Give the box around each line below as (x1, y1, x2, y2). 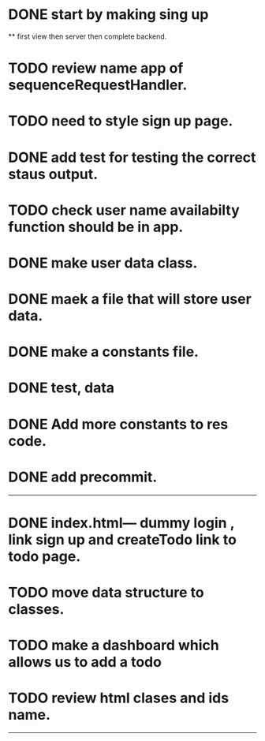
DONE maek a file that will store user (8, 290, 252, 309)
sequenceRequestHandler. (8, 77, 188, 94)
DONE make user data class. (8, 254, 198, 271)
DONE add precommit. (8, 468, 158, 486)
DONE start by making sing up (8, 6, 209, 24)
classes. (8, 600, 65, 618)
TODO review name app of (8, 59, 184, 77)
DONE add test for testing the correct (8, 148, 256, 167)
